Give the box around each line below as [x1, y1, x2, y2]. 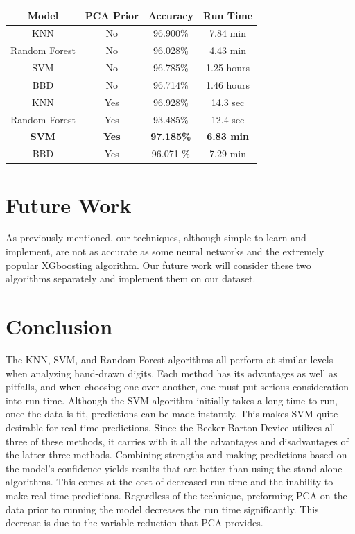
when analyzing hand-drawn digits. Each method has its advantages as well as [6, 365, 338, 380]
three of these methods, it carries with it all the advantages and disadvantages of [6, 433, 349, 448]
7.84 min [209, 26, 247, 40]
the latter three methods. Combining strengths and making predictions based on [6, 447, 347, 462]
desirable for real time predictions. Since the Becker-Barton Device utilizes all [6, 420, 336, 434]
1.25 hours [206, 60, 250, 75]
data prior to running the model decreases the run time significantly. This [6, 501, 319, 516]
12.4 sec [211, 112, 245, 126]
